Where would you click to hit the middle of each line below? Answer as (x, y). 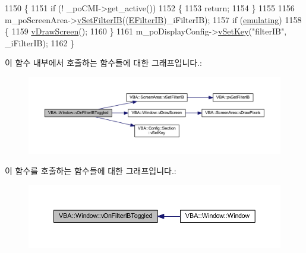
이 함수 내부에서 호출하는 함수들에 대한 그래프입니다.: (103, 63)
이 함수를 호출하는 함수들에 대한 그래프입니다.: (91, 170)
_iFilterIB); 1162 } (40, 42)
